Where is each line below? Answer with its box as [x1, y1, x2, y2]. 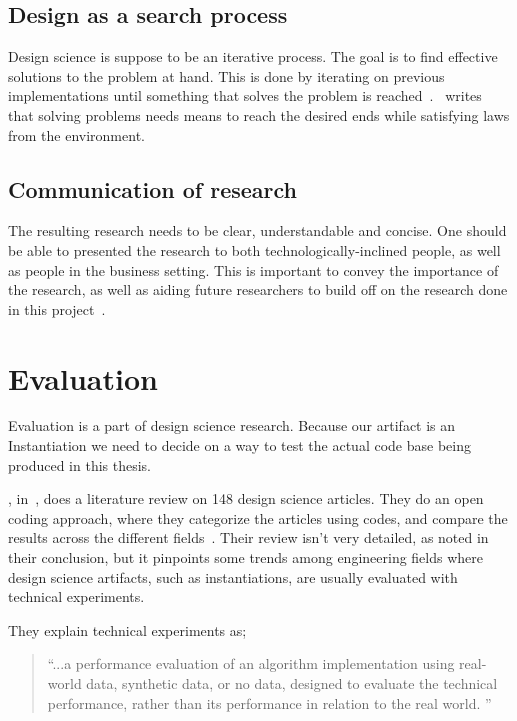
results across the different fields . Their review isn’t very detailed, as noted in [8, 527, 489, 548]
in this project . [8, 298, 106, 319]
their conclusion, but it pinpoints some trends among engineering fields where [8, 547, 484, 568]
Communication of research [8, 173, 298, 204]
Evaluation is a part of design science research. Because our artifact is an [8, 415, 456, 436]
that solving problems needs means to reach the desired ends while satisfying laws [8, 104, 510, 125]
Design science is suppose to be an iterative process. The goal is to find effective [8, 46, 498, 67]
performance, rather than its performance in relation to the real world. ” [47, 692, 492, 713]
